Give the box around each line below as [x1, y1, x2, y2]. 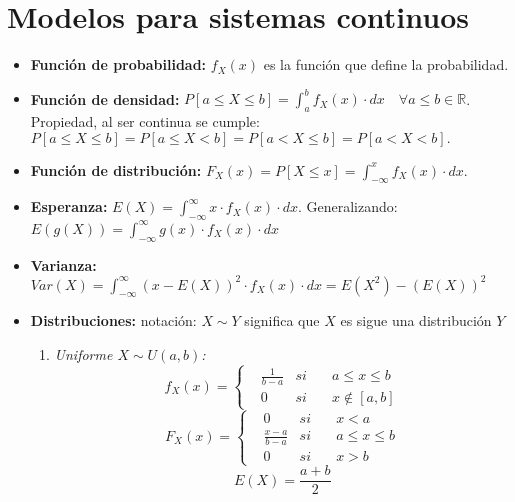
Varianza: [30, 254, 97, 275]
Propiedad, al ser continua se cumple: [30, 111, 260, 132]
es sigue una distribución [340, 310, 492, 331]
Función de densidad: [30, 88, 180, 109]
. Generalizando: [297, 196, 398, 217]
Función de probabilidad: [30, 54, 207, 75]
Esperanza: [30, 196, 108, 217]
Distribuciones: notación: [30, 310, 197, 331]
